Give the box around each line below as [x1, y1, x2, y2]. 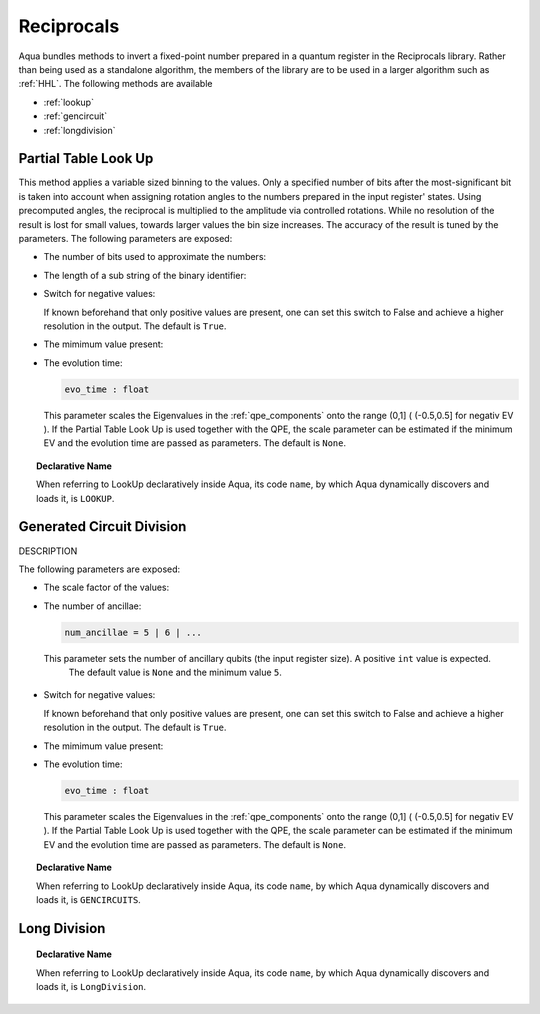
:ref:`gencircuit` [43, 110, 108, 122]
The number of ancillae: [43, 600, 142, 612]
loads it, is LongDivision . [36, 981, 147, 993]
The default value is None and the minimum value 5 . [68, 666, 282, 679]
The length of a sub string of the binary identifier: [43, 269, 247, 281]
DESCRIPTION [18, 545, 78, 557]
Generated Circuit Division [18, 518, 187, 535]
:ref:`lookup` [43, 96, 95, 108]
